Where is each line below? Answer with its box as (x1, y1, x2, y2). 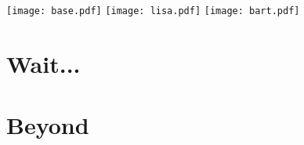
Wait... (6, 47, 81, 79)
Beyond (6, 109, 89, 141)
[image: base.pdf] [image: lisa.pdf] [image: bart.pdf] (6, 5, 300, 16)
